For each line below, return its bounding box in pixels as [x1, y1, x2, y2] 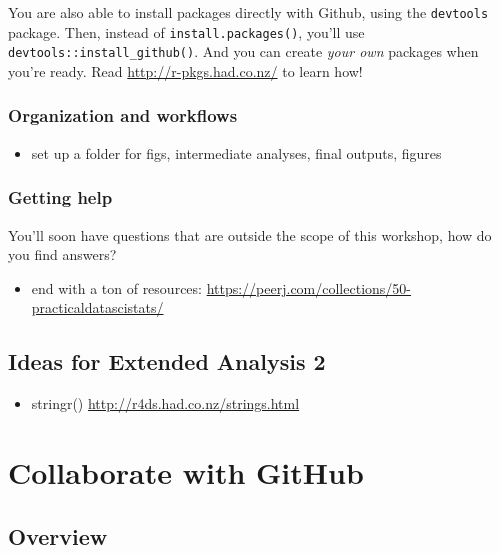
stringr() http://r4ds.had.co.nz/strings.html [31, 393, 300, 414]
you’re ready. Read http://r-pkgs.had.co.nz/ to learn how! [8, 60, 363, 81]
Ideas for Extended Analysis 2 [8, 346, 326, 377]
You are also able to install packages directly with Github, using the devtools [8, 2, 489, 22]
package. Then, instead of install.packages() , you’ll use [8, 21, 365, 42]
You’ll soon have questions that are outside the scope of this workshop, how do [8, 224, 492, 245]
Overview [8, 520, 108, 551]
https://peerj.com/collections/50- [206, 277, 411, 298]
